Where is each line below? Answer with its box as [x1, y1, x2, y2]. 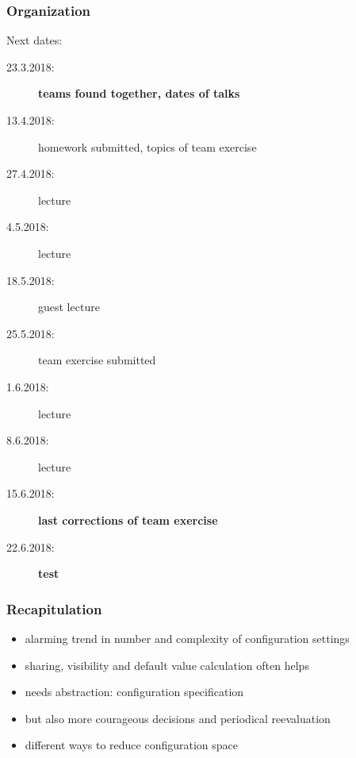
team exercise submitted [38, 352, 156, 368]
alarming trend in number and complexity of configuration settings [25, 629, 350, 646]
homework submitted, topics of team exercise [38, 138, 257, 155]
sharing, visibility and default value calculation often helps [25, 656, 309, 673]
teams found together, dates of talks [38, 85, 240, 102]
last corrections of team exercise [38, 511, 218, 528]
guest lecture [38, 298, 100, 315]
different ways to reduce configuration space [25, 737, 238, 753]
